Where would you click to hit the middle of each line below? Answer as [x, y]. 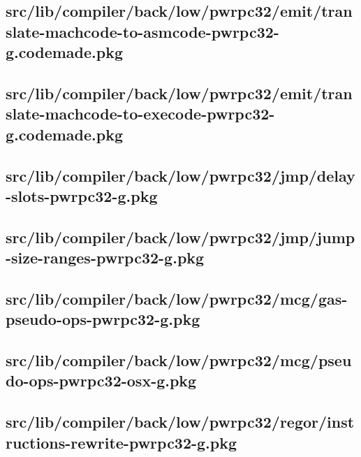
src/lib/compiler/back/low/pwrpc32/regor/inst [180, 422]
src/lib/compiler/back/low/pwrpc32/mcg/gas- [177, 298]
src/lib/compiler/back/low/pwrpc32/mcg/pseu [179, 360]
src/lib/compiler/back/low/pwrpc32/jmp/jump [180, 237]
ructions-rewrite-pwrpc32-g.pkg [121, 442]
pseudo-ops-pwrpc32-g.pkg [103, 319]
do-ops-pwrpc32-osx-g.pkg [101, 380]
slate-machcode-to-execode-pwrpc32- [140, 114]
